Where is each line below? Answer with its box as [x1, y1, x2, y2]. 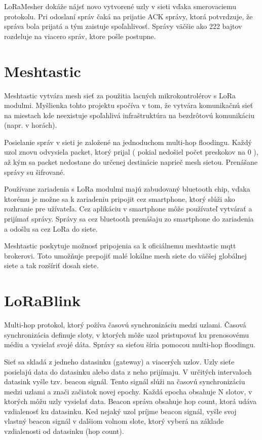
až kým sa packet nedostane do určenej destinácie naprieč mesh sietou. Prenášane [4, 157, 258, 167]
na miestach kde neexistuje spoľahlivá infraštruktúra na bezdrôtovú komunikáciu [4, 109, 255, 120]
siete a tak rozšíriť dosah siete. [4, 260, 99, 271]
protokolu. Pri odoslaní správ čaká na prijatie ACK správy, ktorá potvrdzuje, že [4, 11, 253, 21]
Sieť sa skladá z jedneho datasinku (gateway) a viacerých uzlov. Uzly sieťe [4, 356, 235, 366]
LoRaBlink [4, 290, 81, 311]
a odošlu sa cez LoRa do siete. [4, 223, 98, 234]
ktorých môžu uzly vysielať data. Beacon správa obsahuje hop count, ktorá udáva [4, 396, 256, 407]
